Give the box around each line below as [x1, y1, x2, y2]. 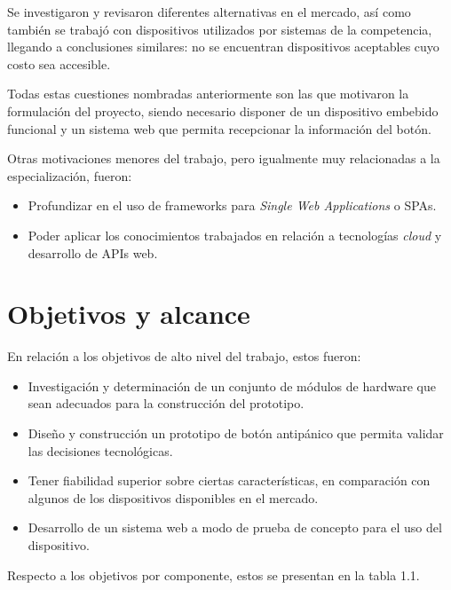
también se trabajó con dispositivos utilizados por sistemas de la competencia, [7, 20, 432, 38]
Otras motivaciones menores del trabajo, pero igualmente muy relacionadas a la [7, 149, 440, 168]
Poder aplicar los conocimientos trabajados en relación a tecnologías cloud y [28, 225, 442, 244]
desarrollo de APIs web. [28, 243, 158, 262]
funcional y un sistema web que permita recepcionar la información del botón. [7, 119, 431, 138]
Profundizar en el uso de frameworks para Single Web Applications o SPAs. [28, 196, 437, 215]
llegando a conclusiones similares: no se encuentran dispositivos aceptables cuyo [7, 37, 439, 56]
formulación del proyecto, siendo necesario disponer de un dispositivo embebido [7, 101, 439, 120]
